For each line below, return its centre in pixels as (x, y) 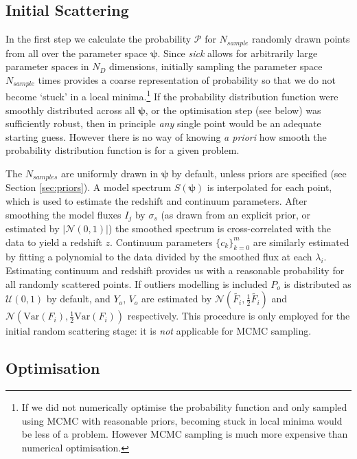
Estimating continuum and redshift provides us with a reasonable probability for (175, 270)
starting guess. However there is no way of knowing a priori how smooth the (166, 136)
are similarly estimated (301, 242)
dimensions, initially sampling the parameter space (216, 66)
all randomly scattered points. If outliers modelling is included (137, 283)
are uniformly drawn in (110, 173)
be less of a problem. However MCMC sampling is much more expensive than (185, 434)
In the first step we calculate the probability (99, 39)
